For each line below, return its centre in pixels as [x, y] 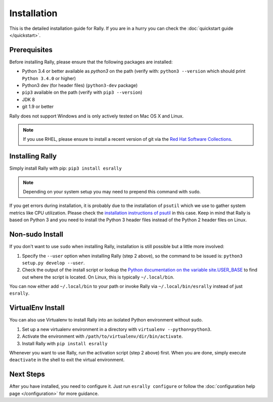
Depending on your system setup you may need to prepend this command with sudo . [112, 192]
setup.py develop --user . [53, 263]
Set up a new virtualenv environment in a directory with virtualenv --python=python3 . [117, 329]
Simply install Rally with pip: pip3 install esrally [65, 168]
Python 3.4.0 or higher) [49, 78]
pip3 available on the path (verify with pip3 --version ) [82, 92]
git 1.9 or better [38, 107]
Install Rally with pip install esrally [65, 343]
